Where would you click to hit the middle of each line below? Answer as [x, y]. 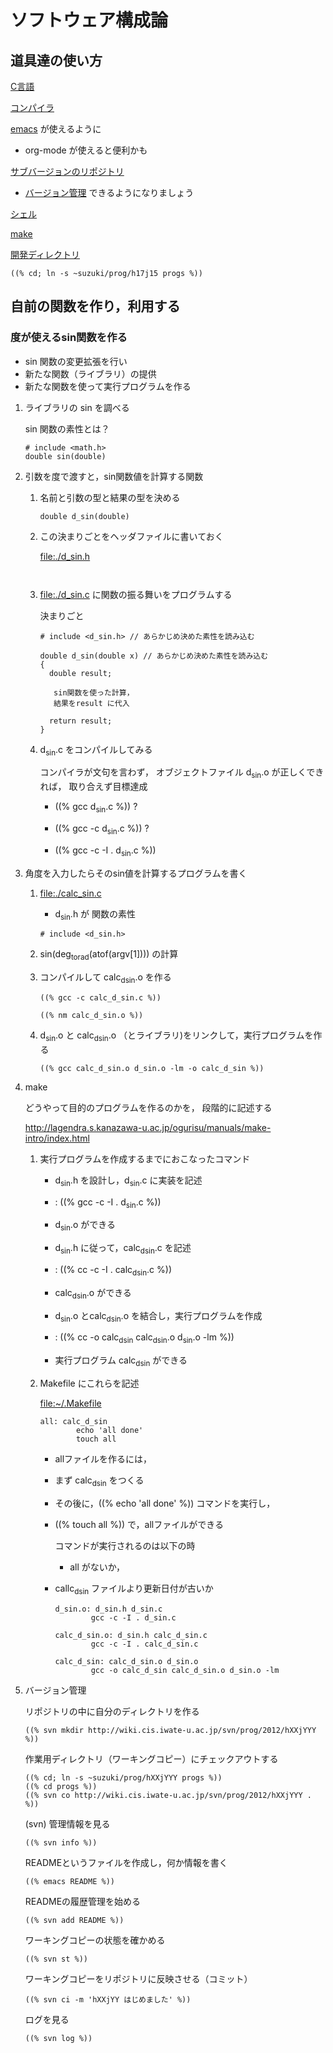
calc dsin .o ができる [93, 1293]
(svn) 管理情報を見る [67, 1823]
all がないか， [97, 1567]
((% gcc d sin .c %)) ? [96, 808]
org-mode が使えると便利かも [86, 150]
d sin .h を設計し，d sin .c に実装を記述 [128, 1181]
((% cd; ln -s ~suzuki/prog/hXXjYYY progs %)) [123, 1777]
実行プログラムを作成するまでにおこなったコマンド [145, 1158]
